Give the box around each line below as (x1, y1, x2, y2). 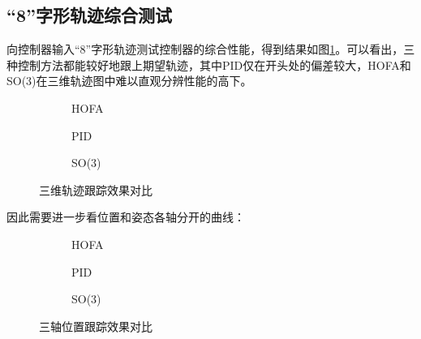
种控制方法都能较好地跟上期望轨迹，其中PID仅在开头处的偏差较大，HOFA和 (6, 56, 411, 73)
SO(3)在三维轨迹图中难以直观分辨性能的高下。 (6, 72, 252, 89)
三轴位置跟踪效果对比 (39, 317, 153, 334)
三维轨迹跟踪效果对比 (39, 181, 153, 198)
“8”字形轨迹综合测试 (6, 2, 173, 28)
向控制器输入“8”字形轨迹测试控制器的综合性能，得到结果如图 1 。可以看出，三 (6, 41, 415, 58)
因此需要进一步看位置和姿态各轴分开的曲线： (6, 208, 245, 225)
